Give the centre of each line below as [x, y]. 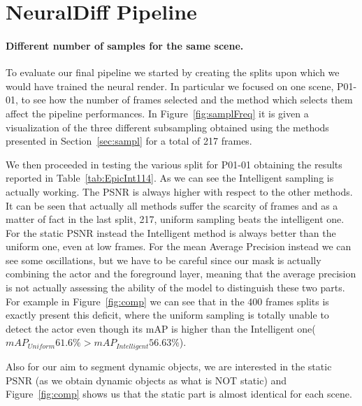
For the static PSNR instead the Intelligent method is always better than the [171, 232]
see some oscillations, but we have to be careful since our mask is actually [164, 260]
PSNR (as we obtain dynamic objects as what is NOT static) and [146, 380]
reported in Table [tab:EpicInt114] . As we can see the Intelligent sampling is [170, 178]
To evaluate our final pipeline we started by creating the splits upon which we [173, 72]
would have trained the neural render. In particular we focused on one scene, [170, 86]
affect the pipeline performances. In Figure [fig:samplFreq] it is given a [157, 113]
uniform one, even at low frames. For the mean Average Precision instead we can [179, 246]
